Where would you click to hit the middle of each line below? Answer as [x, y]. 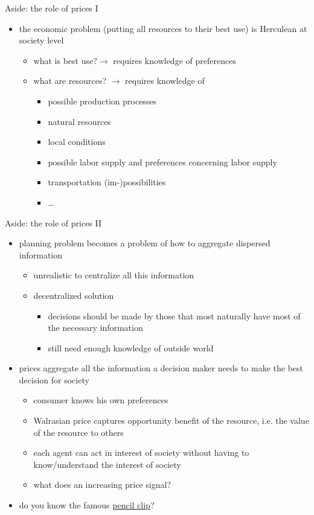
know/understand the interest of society [107, 464]
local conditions [77, 142]
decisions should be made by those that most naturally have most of [174, 315]
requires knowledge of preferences [175, 60]
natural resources [79, 121]
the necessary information [95, 328]
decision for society [54, 379]
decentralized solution [74, 295]
